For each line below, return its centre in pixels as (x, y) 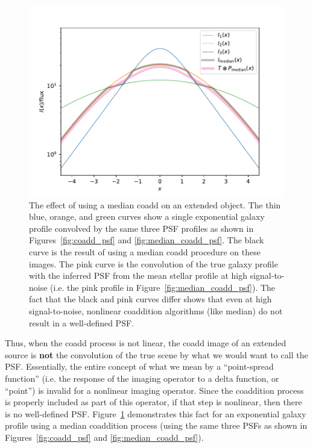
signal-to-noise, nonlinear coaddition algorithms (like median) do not (156, 310)
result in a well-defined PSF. (81, 322)
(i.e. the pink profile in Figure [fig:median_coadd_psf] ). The (163, 287)
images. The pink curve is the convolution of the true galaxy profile (153, 263)
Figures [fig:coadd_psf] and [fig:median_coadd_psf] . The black (147, 240)
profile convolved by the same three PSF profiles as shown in (141, 228)
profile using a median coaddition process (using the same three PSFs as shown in (156, 425)
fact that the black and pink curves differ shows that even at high (150, 299)
